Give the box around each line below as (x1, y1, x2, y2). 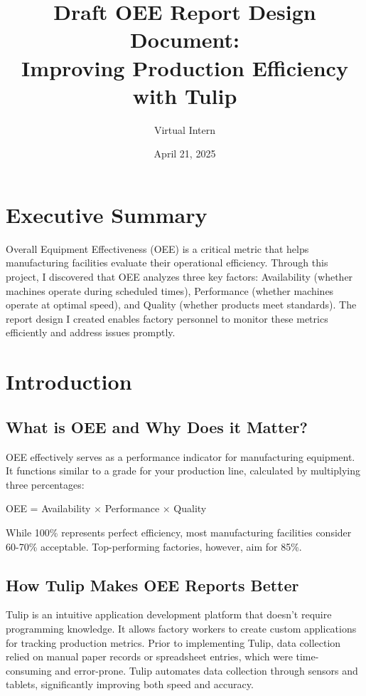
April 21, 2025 (154, 146, 216, 161)
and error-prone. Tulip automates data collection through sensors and (55, 663, 358, 677)
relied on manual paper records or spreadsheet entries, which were (6, 649, 293, 664)
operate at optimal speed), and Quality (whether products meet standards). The (6, 297, 357, 312)
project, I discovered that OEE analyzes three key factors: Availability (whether (6, 269, 353, 284)
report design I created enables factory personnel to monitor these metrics (6, 311, 328, 326)
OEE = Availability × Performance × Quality (6, 501, 207, 516)
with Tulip (132, 80, 237, 110)
